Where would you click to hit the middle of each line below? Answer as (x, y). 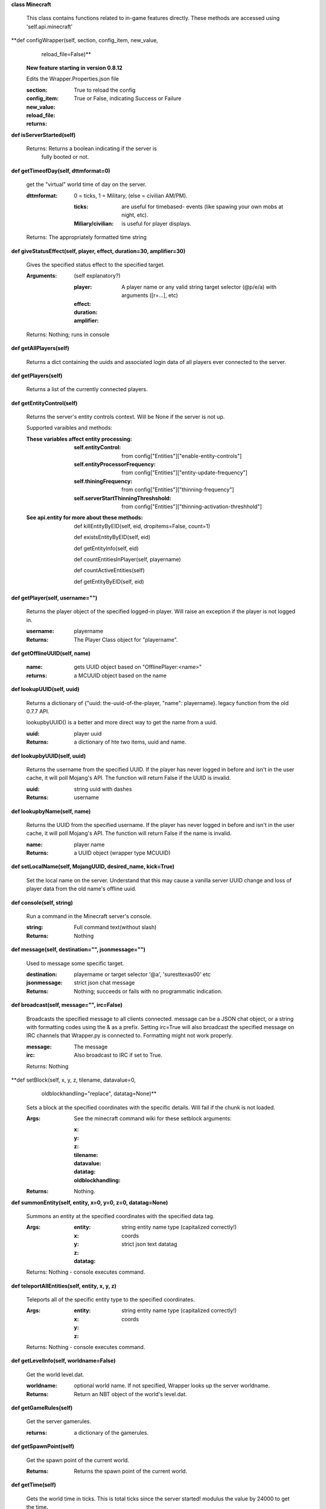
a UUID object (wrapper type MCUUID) (122, 853)
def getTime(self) (34, 1485)
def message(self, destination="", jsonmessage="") (78, 949)
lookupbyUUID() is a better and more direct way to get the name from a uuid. (122, 723)
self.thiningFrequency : (103, 481)
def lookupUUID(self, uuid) (45, 689)
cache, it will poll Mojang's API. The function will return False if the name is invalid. (129, 834)
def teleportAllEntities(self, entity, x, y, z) (64, 1286)
